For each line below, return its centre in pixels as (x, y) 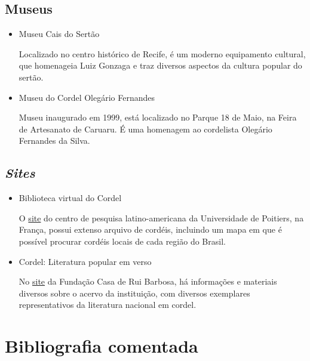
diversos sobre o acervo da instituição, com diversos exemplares (134, 293)
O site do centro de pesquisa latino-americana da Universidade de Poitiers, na (161, 217)
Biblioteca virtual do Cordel (70, 198)
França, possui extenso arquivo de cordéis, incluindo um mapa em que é (150, 229)
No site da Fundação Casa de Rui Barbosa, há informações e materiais (148, 281)
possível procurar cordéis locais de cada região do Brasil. (122, 241)
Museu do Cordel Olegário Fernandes (87, 97)
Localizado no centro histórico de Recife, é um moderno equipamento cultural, (162, 53)
